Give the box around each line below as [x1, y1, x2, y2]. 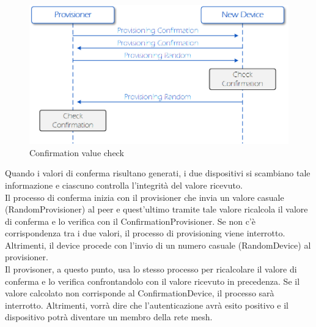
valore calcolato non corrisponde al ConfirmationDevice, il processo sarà [5, 287, 274, 299]
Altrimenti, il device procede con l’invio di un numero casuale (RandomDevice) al [5, 238, 311, 251]
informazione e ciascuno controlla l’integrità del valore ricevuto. [5, 178, 243, 191]
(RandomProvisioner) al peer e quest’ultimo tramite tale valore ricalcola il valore [5, 203, 308, 216]
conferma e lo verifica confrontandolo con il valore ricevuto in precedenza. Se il [5, 274, 300, 287]
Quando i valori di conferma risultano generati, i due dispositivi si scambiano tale [5, 167, 310, 179]
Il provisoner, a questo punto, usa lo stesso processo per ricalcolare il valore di [5, 263, 297, 276]
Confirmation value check [29, 146, 124, 159]
